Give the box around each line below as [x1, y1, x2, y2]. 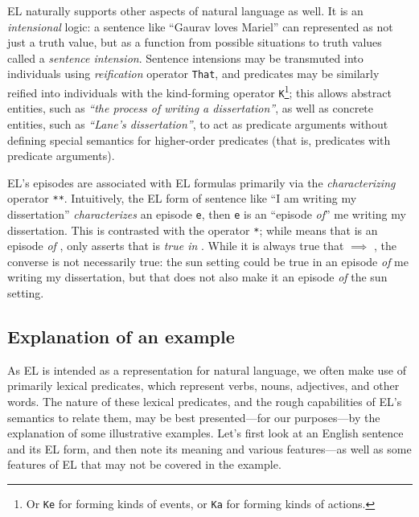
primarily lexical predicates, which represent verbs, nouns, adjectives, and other [7, 377, 400, 394]
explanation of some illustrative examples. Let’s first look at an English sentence [7, 425, 404, 441]
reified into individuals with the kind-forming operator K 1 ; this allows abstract [7, 82, 392, 101]
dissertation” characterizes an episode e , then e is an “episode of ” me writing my [7, 205, 406, 222]
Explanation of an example [7, 324, 235, 349]
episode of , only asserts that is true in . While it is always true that [7, 237, 344, 254]
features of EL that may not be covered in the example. [7, 456, 281, 473]
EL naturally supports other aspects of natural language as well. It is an [7, 2, 364, 18]
